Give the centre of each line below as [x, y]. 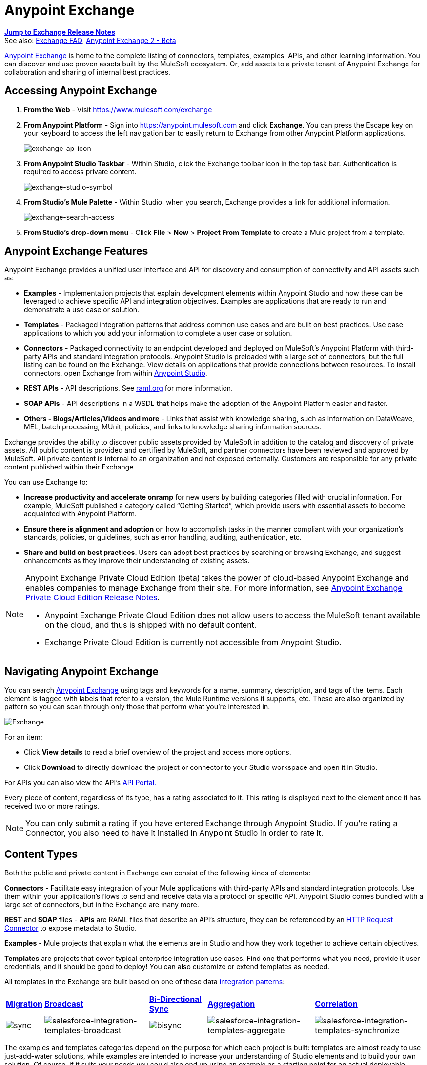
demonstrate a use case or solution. [82, 310]
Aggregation [231, 1004]
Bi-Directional [175, 999]
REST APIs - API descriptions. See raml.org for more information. [129, 388]
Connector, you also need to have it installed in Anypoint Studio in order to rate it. [174, 833]
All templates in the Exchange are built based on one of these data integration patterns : [145, 982]
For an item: [23, 737]
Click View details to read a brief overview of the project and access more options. [158, 752]
